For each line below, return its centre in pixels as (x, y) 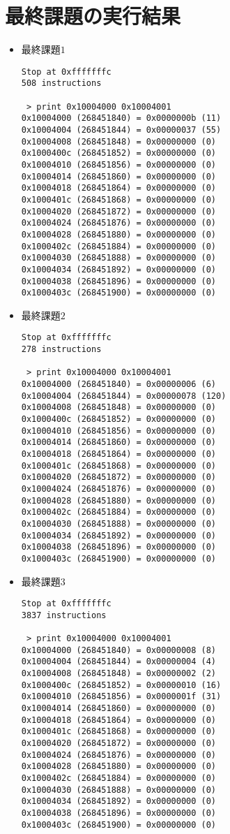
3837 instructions (64, 615)
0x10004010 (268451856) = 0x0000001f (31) (121, 697)
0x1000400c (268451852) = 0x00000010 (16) (121, 685)
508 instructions (61, 83)
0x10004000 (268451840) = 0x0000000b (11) (121, 118)
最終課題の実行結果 (93, 16)
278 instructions (61, 350)
